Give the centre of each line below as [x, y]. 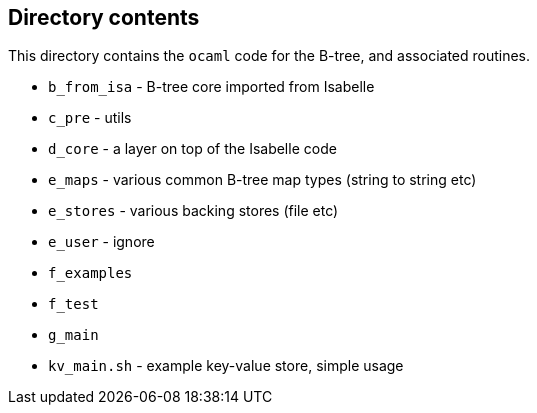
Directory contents [104, 17]
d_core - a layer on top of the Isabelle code [192, 149]
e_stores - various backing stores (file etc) [193, 211]
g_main [73, 335]
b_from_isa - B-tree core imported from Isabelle [211, 87]
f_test [73, 304]
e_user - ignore [101, 242]
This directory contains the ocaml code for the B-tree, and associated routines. [269, 56]
